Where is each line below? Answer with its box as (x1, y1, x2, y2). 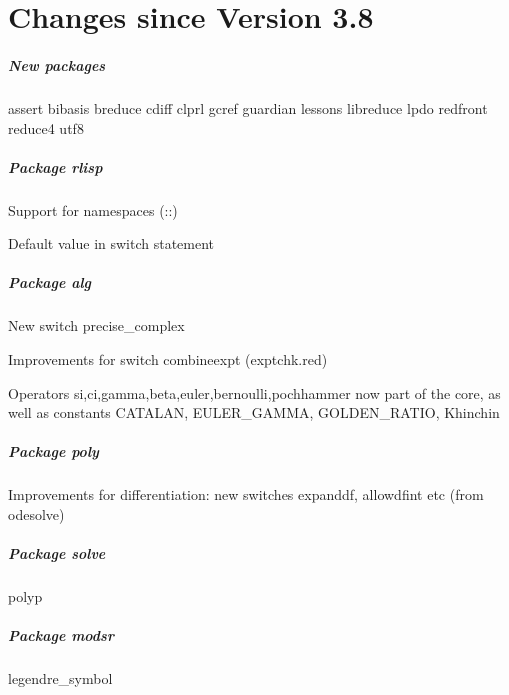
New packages (8, 54, 106, 75)
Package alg (8, 272, 92, 293)
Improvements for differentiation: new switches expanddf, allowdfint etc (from (8, 484, 484, 505)
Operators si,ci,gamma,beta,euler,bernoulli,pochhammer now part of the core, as (8, 382, 501, 403)
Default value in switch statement (8, 233, 215, 254)
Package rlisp (8, 156, 103, 177)
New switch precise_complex (8, 315, 185, 336)
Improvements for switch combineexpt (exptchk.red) (8, 349, 328, 370)
